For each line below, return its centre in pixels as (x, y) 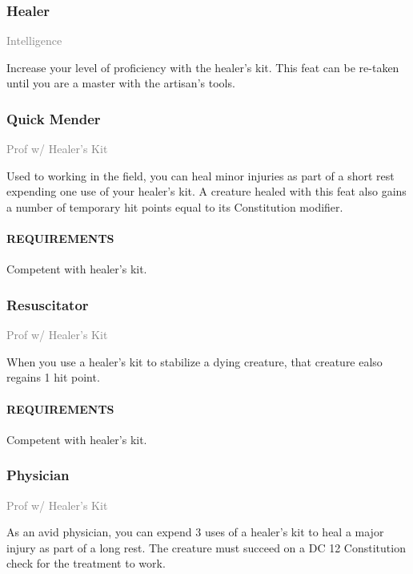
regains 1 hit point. (53, 377)
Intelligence (34, 40)
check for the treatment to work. (86, 563)
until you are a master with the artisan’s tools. (121, 83)
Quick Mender (54, 118)
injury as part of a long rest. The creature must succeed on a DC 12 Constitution (206, 547)
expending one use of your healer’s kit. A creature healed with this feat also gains (206, 191)
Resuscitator (48, 304)
